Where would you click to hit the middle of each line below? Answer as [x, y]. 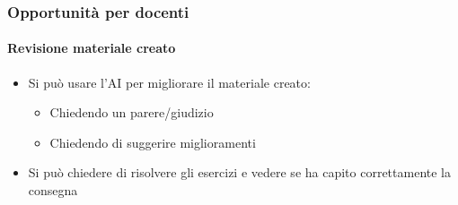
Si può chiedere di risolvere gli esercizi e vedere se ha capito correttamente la [239, 172]
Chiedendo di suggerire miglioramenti [153, 142]
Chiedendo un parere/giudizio [132, 112]
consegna [53, 190]
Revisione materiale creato [92, 48]
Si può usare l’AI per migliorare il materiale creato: [169, 82]
